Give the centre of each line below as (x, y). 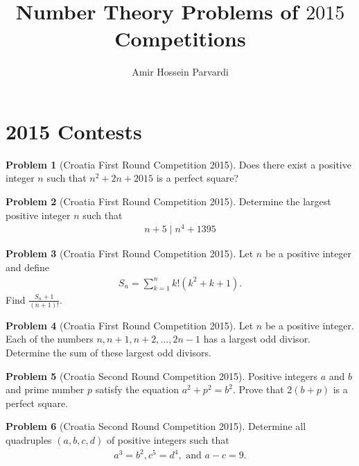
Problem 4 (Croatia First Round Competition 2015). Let (130, 325)
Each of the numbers (50, 339)
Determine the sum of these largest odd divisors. (109, 353)
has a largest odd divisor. (257, 339)
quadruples (29, 440)
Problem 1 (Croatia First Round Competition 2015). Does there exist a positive (178, 164)
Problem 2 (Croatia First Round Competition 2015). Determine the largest (168, 201)
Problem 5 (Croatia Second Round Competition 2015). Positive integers (161, 376)
